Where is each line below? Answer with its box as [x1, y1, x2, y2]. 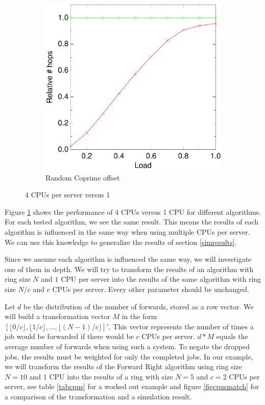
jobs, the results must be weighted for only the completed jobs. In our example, [5, 351, 253, 362]
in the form [122, 311, 157, 322]
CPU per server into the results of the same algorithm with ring [61, 274, 261, 284]
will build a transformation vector [5, 311, 110, 322]
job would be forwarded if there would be [5, 331, 134, 342]
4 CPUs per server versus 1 [25, 189, 110, 200]
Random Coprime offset [45, 172, 120, 183]
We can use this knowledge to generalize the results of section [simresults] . [5, 236, 237, 247]
